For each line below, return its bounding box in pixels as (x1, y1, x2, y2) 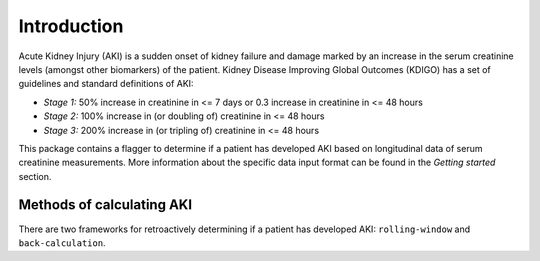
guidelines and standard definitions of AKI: (18, 78, 194, 90)
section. (18, 170, 52, 182)
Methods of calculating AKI (18, 196, 193, 214)
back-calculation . (18, 236, 106, 249)
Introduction (18, 15, 124, 37)
